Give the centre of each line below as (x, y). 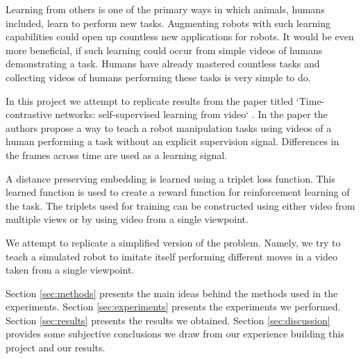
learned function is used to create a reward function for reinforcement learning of (178, 192)
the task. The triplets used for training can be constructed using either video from (180, 205)
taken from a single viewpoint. (70, 270)
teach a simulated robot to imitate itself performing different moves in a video (171, 256)
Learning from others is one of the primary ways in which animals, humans (165, 9)
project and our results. (56, 348)
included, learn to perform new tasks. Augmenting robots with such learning (168, 23)
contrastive (29, 114)
